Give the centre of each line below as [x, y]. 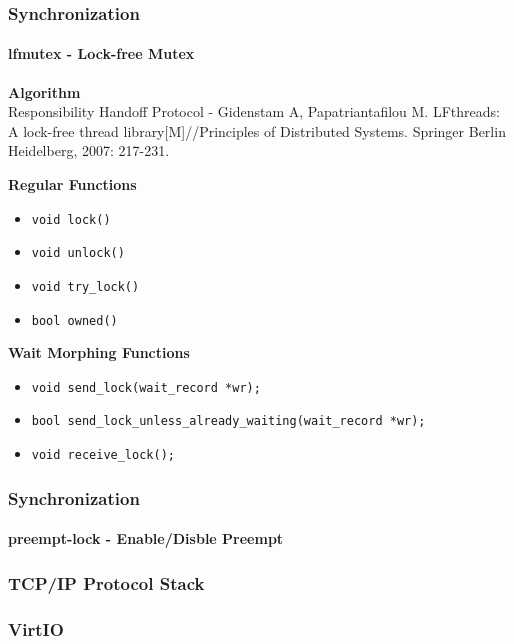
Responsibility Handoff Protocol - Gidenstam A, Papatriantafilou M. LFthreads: [254, 111]
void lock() [71, 219]
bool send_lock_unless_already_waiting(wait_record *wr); [228, 421]
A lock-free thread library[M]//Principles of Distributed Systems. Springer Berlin [257, 130]
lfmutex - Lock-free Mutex [101, 53]
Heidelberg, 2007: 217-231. [89, 150]
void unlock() [78, 253]
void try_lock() [85, 286]
